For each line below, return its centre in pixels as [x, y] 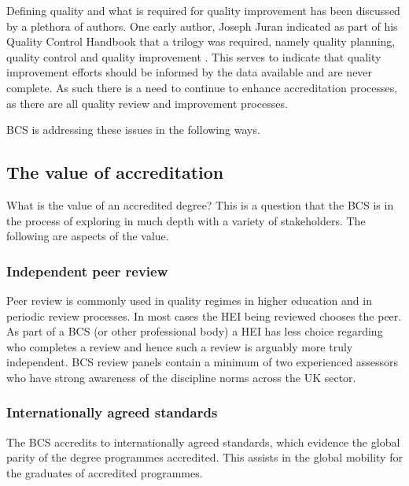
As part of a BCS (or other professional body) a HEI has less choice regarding [195, 331]
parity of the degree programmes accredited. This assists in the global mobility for [204, 457]
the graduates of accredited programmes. [105, 472]
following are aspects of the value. [88, 236]
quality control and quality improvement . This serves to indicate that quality [194, 56]
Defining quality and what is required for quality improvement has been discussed [203, 10]
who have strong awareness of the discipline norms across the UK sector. [181, 377]
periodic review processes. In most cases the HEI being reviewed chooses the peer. [204, 315]
